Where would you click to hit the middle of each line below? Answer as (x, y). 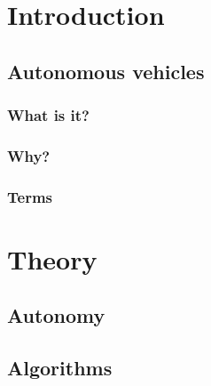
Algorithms (60, 368)
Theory (52, 258)
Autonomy (56, 315)
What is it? (48, 115)
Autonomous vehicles (106, 71)
